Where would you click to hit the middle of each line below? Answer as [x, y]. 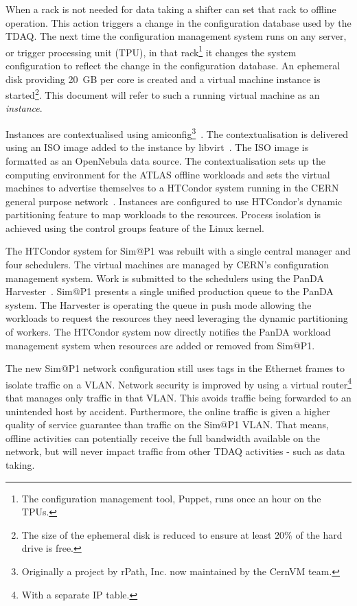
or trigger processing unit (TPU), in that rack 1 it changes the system [151, 51]
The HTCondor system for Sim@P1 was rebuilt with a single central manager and [178, 251]
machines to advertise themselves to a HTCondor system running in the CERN [172, 188]
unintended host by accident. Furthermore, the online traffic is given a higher [168, 411]
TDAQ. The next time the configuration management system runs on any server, [176, 36]
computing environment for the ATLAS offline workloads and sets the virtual [168, 174]
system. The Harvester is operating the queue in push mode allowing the [159, 304]
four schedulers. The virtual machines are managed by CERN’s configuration [168, 265]
